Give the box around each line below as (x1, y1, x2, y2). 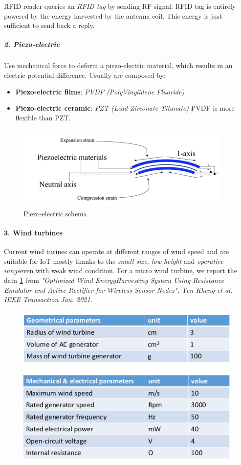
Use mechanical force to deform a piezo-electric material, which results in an (4, 60, 233, 70)
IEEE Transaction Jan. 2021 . (4, 294, 92, 304)
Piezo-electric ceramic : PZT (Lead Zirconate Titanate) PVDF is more (15, 103, 235, 113)
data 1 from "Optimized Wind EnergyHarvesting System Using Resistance (4, 275, 224, 285)
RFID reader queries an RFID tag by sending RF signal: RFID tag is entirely (4, 1, 236, 11)
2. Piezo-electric (4, 39, 60, 49)
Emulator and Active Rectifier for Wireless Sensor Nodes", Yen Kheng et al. (4, 284, 233, 295)
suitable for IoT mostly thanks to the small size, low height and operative (4, 256, 224, 266)
